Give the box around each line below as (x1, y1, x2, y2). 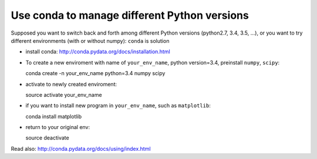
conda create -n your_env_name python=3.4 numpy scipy (25, 70, 166, 77)
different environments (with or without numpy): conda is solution (11, 37, 170, 44)
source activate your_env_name (25, 91, 102, 98)
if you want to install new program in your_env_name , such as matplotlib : (25, 102, 211, 109)
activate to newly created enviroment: (25, 80, 117, 87)
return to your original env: (25, 124, 90, 131)
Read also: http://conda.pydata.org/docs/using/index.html (11, 145, 151, 152)
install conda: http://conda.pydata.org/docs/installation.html (25, 48, 170, 55)
